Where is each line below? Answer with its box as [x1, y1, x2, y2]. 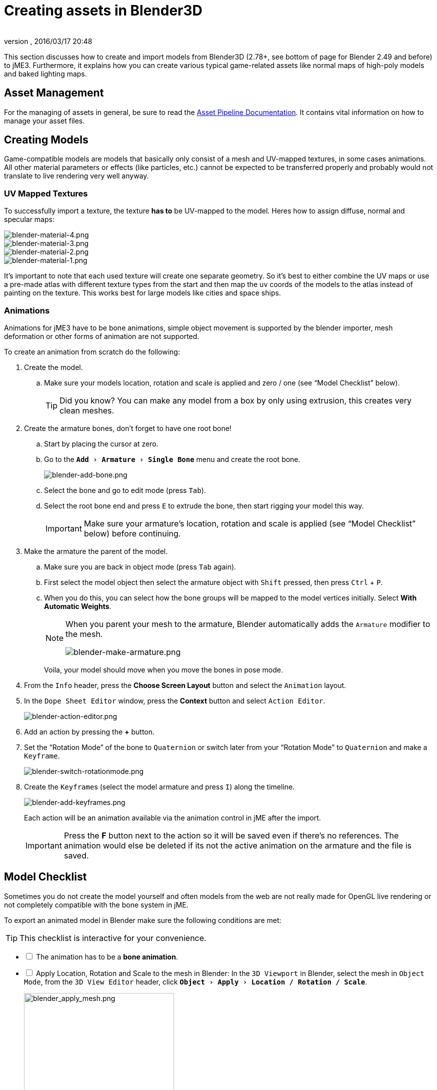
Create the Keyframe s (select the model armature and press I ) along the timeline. [24, 782, 295, 791]
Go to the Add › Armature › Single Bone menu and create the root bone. [44, 454, 300, 463]
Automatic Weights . [44, 601, 111, 610]
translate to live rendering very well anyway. [4, 171, 149, 180]
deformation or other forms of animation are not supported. [4, 331, 199, 340]
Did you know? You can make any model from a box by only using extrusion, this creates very [59, 395, 412, 405]
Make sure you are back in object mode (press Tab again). [44, 562, 236, 571]
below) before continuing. [83, 528, 181, 538]
